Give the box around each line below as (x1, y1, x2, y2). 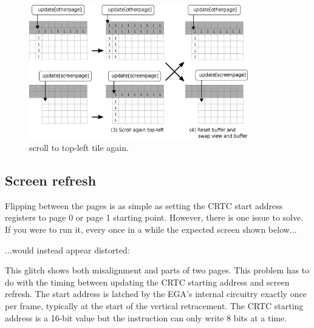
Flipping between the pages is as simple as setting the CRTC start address (5, 199, 283, 212)
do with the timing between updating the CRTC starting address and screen (5, 275, 290, 288)
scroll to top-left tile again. (29, 141, 129, 153)
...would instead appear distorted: (5, 243, 130, 256)
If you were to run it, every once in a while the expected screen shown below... (5, 223, 297, 235)
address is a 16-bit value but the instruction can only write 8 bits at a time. (5, 311, 287, 324)
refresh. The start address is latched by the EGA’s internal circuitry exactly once (5, 287, 307, 300)
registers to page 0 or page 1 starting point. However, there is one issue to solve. (5, 211, 304, 224)
